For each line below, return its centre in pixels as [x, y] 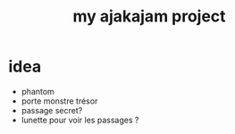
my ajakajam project [149, 17]
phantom [38, 91]
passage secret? [52, 110]
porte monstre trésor [59, 101]
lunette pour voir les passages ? [80, 120]
